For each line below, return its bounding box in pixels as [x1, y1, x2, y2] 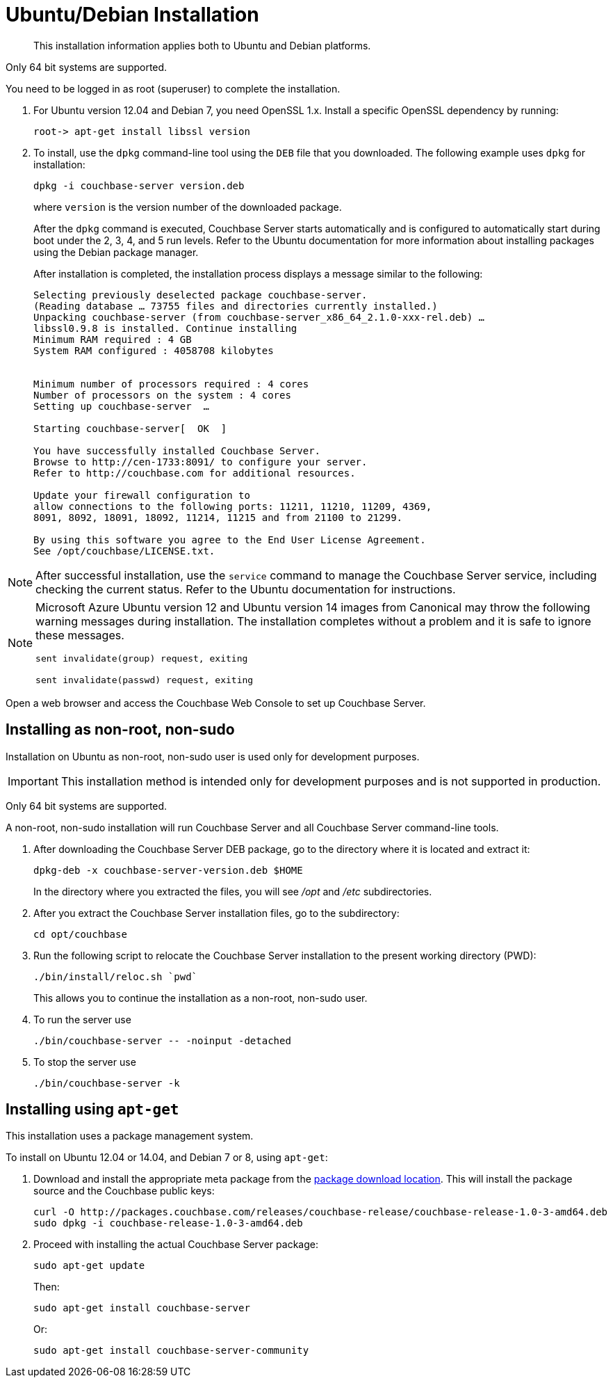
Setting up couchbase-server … [33, 400, 209, 412]
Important [8, 774, 58, 788]
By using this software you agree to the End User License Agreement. [33, 534, 426, 545]
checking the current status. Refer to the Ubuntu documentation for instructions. [35, 582, 456, 596]
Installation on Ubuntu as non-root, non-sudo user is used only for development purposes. [6, 750, 420, 762]
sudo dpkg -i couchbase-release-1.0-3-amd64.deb [33, 1217, 303, 1229]
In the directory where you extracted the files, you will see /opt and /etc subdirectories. [33, 885, 432, 897]
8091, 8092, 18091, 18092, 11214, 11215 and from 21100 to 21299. [33, 511, 403, 523]
